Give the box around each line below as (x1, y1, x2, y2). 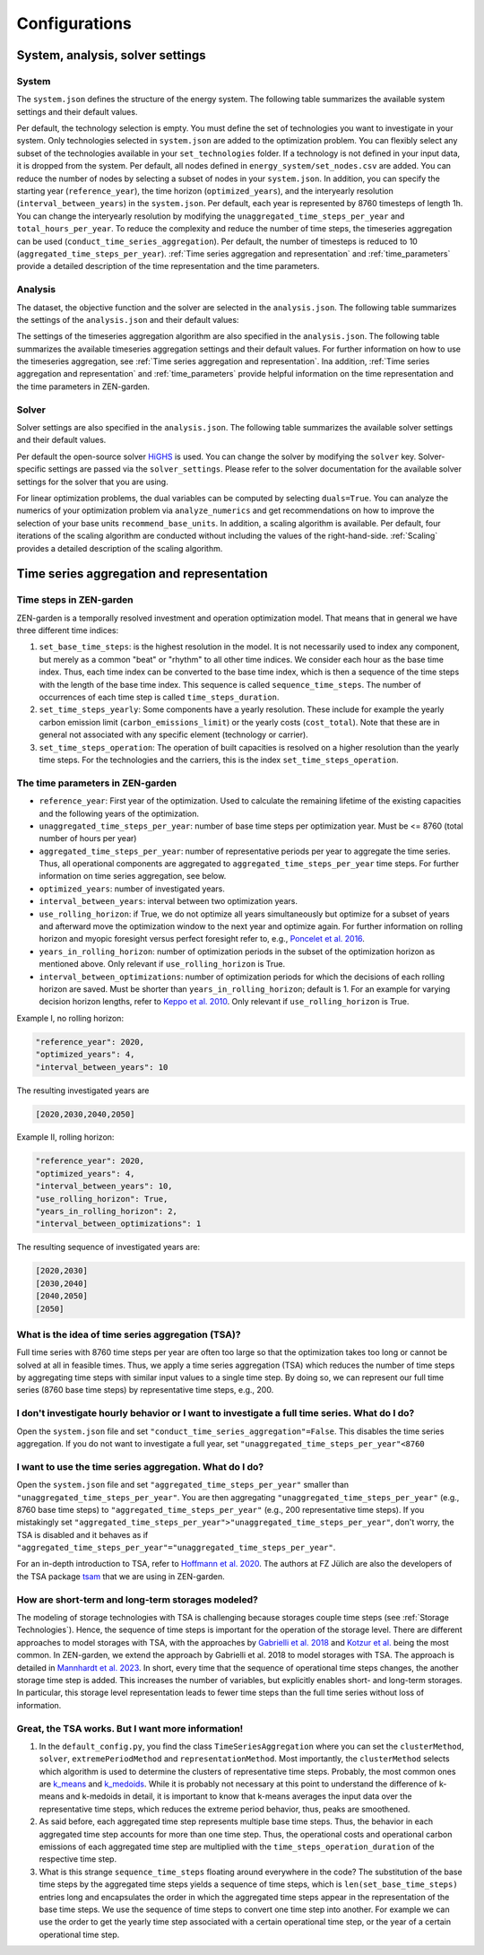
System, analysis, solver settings (16, 48, 206, 63)
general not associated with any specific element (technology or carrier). (39, 729, 308, 740)
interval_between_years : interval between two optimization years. (39, 896, 298, 907)
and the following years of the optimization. (39, 808, 200, 819)
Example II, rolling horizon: (16, 1132, 115, 1143)
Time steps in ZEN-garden (16, 594, 134, 606)
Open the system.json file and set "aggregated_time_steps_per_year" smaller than (16, 1480, 350, 1490)
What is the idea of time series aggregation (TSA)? (16, 1328, 241, 1341)
